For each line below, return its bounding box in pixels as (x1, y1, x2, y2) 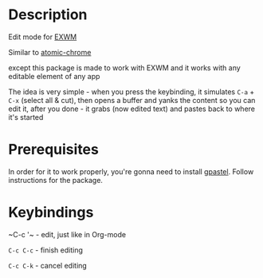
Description (8, 6, 88, 24)
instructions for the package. (8, 175, 104, 185)
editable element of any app (8, 71, 100, 81)
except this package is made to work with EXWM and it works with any (8, 62, 241, 73)
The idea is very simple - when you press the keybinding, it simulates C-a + (8, 86, 255, 97)
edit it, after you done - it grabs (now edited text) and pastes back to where (8, 104, 255, 113)
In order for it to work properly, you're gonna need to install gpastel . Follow (8, 166, 254, 177)
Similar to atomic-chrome (8, 47, 92, 57)
